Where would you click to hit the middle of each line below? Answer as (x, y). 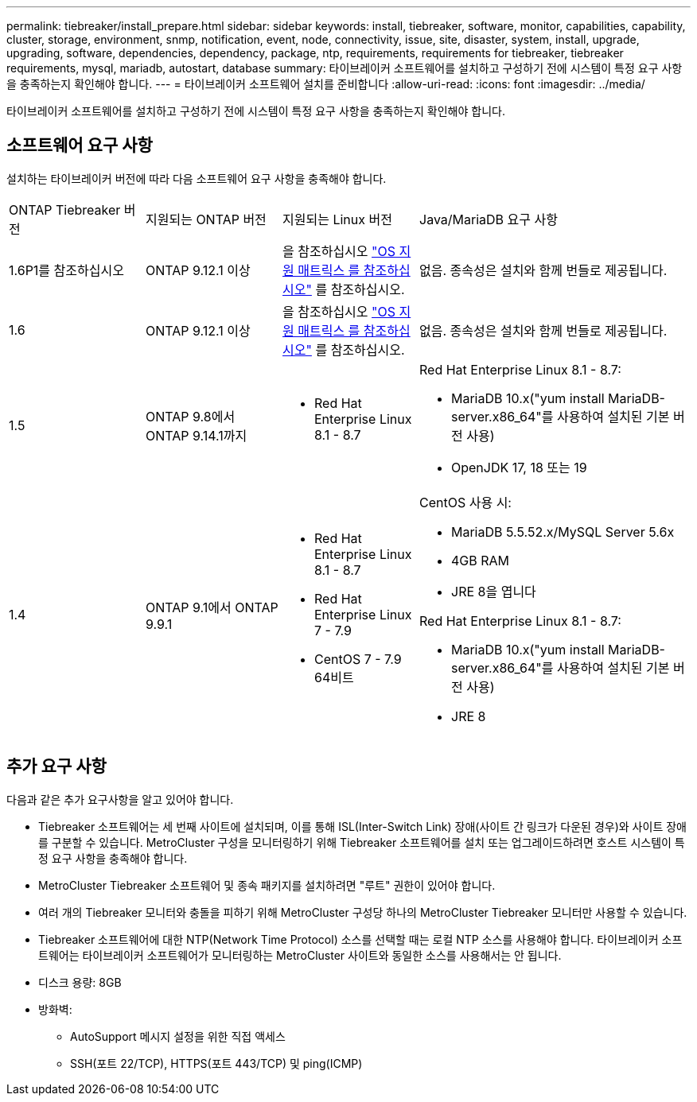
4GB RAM (481, 560)
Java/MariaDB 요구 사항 (489, 219)
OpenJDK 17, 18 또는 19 (519, 467)
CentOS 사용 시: (465, 502)
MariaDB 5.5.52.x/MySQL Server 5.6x (563, 532)
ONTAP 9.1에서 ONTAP (212, 607)
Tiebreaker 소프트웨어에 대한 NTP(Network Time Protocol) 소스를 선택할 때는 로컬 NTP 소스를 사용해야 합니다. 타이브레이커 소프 (360, 939)
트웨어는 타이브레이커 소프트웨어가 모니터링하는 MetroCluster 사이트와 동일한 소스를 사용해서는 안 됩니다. (300, 955)
